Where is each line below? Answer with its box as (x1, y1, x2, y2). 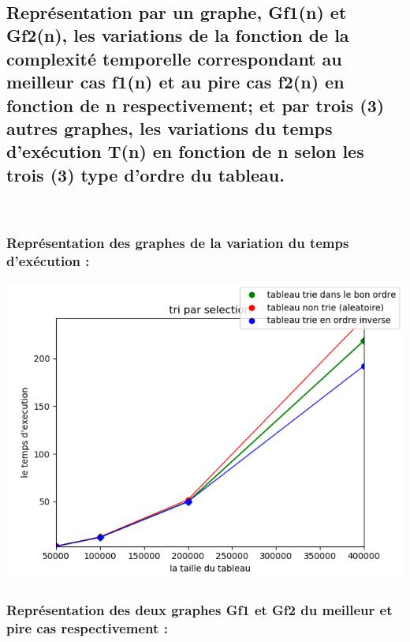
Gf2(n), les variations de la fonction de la (6, 23, 349, 47)
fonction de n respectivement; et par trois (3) (6, 92, 385, 117)
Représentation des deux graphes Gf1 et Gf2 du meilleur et (6, 599, 393, 619)
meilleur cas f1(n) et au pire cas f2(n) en (6, 69, 345, 94)
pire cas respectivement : (6, 618, 168, 637)
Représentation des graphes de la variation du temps (6, 233, 349, 253)
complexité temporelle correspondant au (6, 46, 342, 70)
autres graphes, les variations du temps (6, 115, 333, 140)
